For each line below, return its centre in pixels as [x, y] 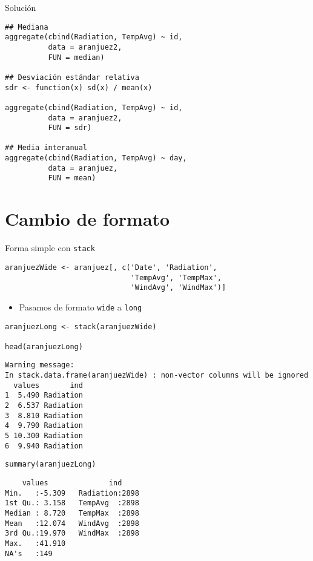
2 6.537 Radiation [44, 406]
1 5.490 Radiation [44, 395]
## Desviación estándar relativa [72, 77]
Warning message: [40, 365]
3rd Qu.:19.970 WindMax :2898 [72, 533]
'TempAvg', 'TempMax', [176, 277]
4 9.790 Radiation [44, 426]
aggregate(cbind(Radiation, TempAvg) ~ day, [96, 158]
